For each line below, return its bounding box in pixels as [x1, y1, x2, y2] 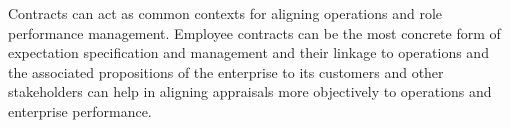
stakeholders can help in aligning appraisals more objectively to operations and [8, 81, 492, 102]
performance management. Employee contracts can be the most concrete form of [8, 22, 501, 43]
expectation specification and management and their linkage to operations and [8, 42, 489, 63]
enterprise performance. [8, 100, 152, 121]
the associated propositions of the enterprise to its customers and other [8, 61, 444, 82]
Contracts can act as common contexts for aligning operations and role [8, 3, 443, 23]
